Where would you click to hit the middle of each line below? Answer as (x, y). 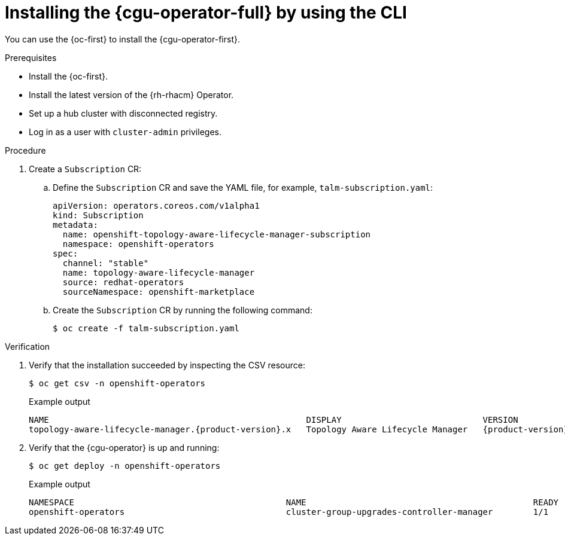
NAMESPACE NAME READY (294, 502)
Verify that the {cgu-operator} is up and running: (124, 447)
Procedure (25, 150)
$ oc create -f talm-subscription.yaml (146, 328)
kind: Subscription (98, 215)
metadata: (75, 225)
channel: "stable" (106, 263)
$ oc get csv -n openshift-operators (117, 383)
